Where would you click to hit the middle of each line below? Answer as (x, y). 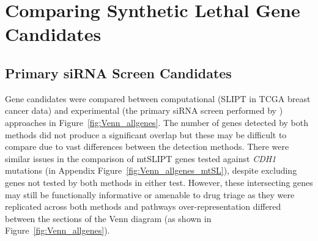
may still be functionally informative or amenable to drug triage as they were (150, 194)
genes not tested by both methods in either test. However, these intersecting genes (159, 182)
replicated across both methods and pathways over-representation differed (143, 206)
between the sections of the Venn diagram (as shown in (108, 218)
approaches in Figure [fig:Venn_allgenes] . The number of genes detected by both (157, 122)
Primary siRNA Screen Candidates (118, 72)
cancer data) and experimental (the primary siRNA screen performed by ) (144, 110)
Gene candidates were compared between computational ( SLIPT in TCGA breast (158, 98)
